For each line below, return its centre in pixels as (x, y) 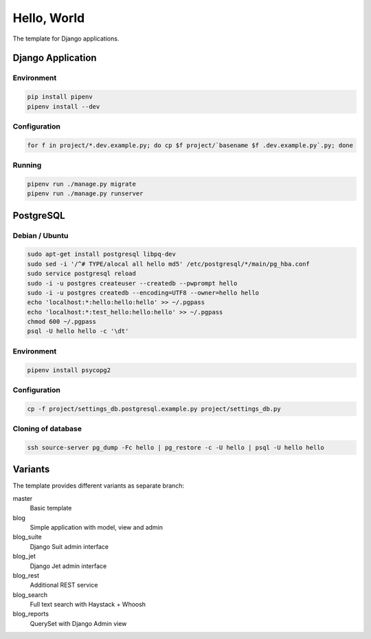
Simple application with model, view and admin (97, 527)
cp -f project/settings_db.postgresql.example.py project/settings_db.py (154, 409)
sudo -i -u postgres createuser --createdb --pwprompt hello (132, 283)
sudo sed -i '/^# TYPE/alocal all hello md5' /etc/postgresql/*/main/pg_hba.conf (169, 264)
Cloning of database (47, 429)
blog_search (30, 594)
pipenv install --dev (64, 106)
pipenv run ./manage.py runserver (85, 194)
